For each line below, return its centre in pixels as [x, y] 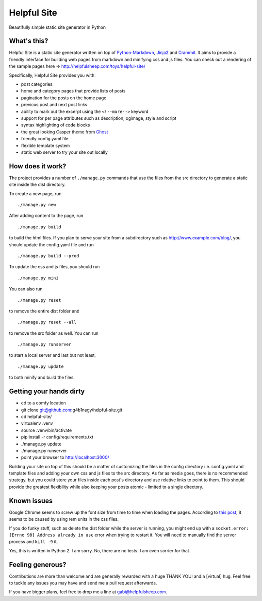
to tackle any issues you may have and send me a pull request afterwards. [83, 583]
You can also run [26, 289]
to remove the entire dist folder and [44, 311]
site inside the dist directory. [37, 184]
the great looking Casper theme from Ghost [65, 132]
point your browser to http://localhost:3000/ [65, 457]
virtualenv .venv [37, 423]
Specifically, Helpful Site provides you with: [52, 75]
